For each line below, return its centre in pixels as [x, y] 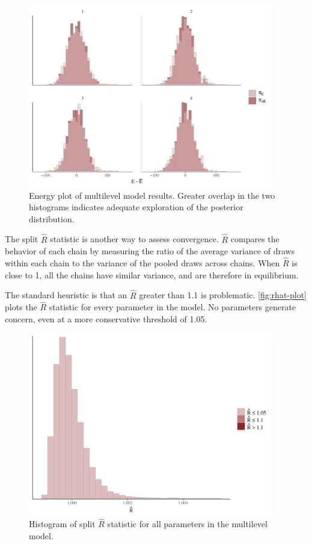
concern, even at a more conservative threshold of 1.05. [106, 318]
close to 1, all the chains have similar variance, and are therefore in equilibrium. [152, 274]
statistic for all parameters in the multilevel [187, 524]
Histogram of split [62, 524]
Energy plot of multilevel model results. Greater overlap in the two [152, 195]
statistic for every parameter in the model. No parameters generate [173, 307]
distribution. [52, 218]
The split [22, 239]
